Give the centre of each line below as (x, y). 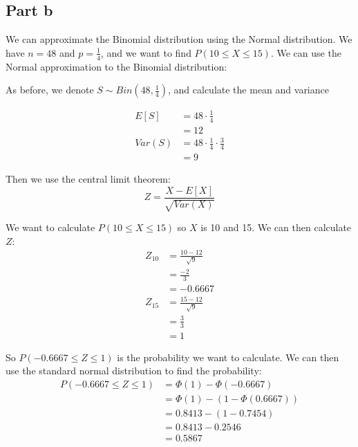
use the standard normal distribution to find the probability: (134, 371)
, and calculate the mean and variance (248, 90)
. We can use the (306, 52)
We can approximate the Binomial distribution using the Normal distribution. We (179, 39)
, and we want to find (146, 52)
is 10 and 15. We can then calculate (276, 227)
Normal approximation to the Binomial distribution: (116, 66)
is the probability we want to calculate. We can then (228, 357)
